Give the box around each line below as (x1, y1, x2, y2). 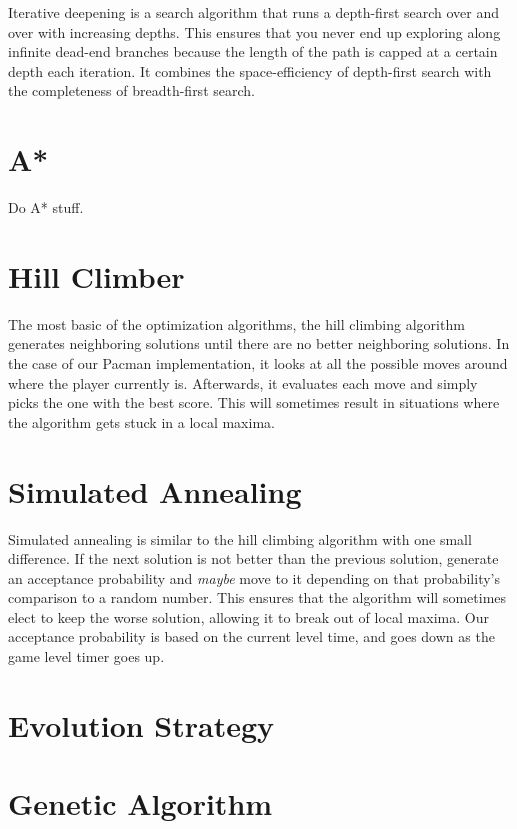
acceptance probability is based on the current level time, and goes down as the (8, 626, 495, 647)
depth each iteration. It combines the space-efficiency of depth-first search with (8, 60, 492, 81)
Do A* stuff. (8, 197, 84, 218)
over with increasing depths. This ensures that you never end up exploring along (8, 21, 501, 42)
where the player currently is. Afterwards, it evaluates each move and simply (8, 372, 478, 393)
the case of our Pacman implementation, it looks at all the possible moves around (8, 353, 508, 373)
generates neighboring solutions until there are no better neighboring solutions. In (8, 333, 510, 354)
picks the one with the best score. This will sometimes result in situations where (8, 392, 500, 413)
